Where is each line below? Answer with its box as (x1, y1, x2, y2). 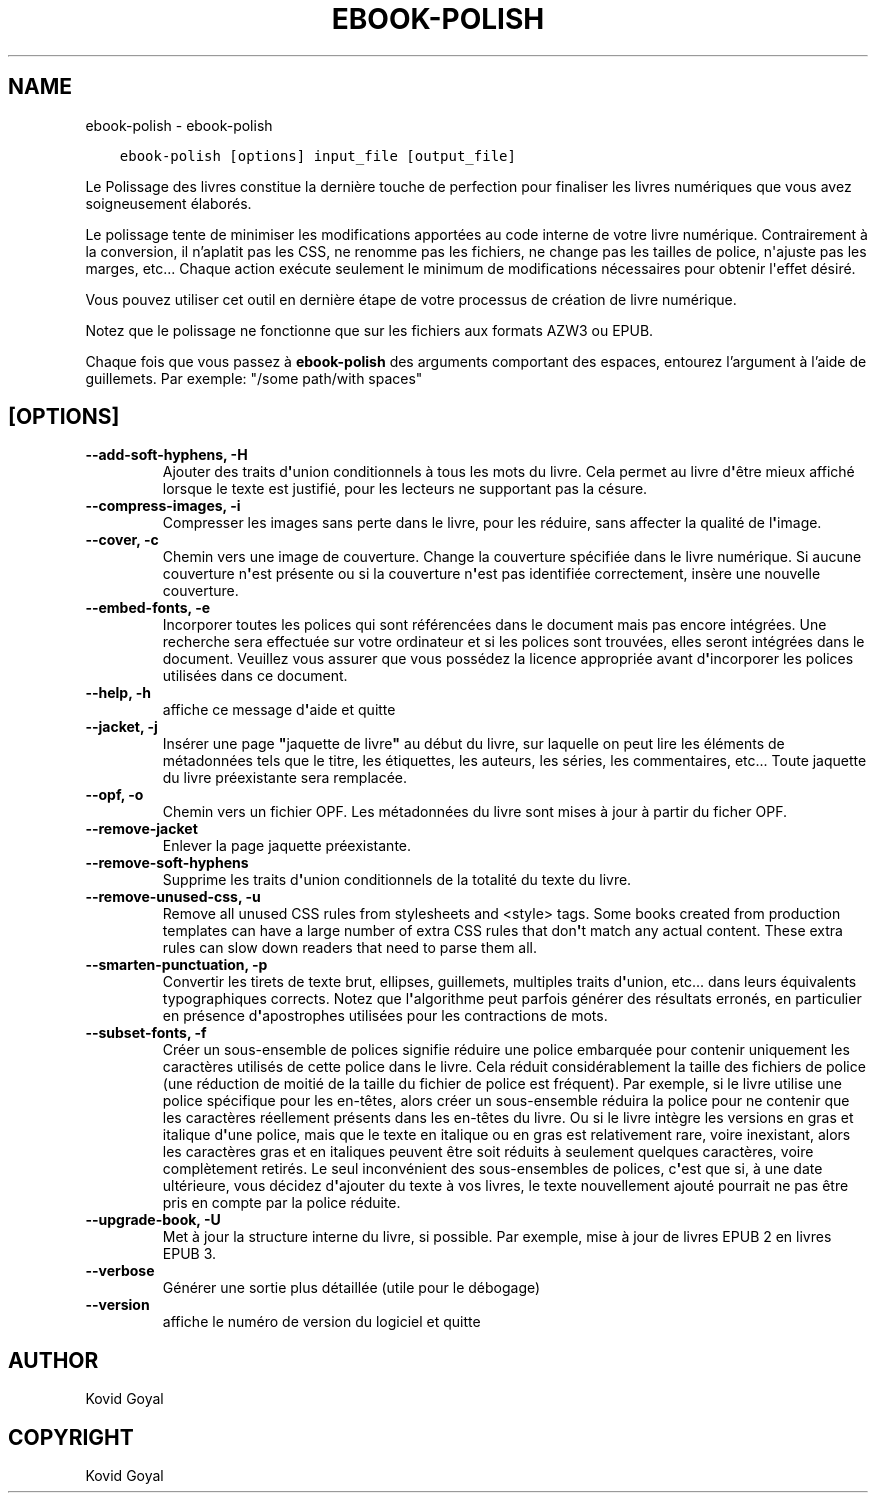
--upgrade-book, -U (85, 1211, 221, 1229)
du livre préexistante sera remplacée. (162, 769, 408, 787)
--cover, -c (85, 531, 159, 549)
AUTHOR (8, 1347, 99, 1373)
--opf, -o (85, 786, 144, 804)
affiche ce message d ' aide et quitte (162, 701, 396, 719)
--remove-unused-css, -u (85, 888, 261, 906)
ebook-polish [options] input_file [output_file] (119, 147, 516, 164)
